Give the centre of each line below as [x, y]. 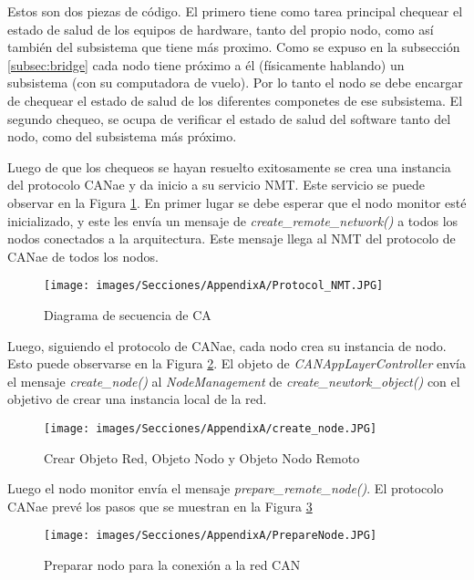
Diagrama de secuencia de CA [128, 314]
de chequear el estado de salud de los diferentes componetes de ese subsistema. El [235, 100]
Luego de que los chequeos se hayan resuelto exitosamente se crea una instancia [229, 166]
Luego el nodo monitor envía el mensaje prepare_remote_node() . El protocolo [226, 488]
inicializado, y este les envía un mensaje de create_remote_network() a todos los [233, 220]
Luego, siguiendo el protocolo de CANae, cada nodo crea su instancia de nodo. [227, 345]
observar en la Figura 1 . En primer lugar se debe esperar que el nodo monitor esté [237, 202]
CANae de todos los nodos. [83, 256]
